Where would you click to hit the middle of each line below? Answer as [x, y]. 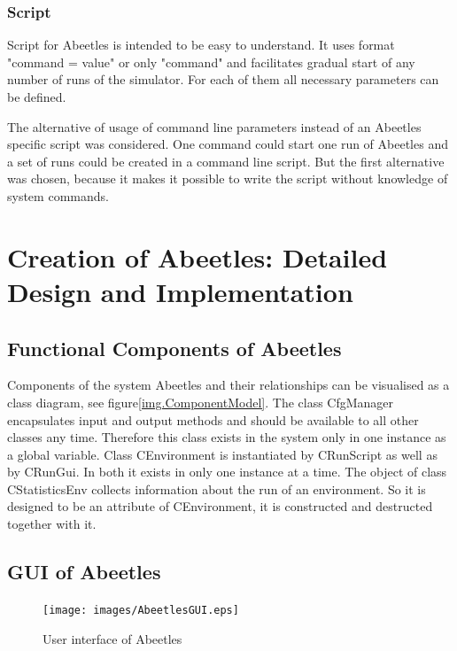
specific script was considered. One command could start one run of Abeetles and [228, 144]
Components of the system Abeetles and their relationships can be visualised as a [228, 385]
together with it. [52, 524]
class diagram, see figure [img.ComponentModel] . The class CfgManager [201, 402]
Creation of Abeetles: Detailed [198, 256]
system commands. [58, 195]
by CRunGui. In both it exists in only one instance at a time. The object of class [227, 472]
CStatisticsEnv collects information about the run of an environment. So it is [217, 488]
